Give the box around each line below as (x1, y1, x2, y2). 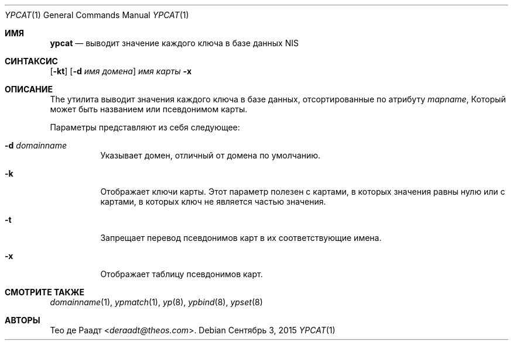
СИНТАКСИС (5, 56, 58, 66)
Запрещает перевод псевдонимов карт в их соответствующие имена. (100, 233, 382, 243)
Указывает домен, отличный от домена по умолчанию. (100, 150, 321, 160)
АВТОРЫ (5, 315, 40, 325)
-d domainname (5, 140, 67, 150)
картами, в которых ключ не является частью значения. (100, 196, 326, 206)
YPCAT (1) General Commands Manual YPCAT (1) (5, 10, 189, 20)
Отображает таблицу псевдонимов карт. (100, 269, 263, 279)
